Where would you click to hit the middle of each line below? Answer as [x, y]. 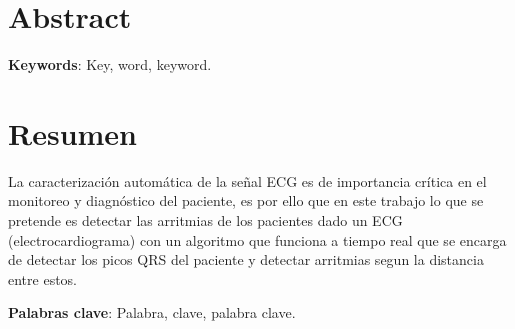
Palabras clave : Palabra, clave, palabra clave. [152, 312]
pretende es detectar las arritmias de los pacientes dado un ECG [205, 220]
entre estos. [43, 278]
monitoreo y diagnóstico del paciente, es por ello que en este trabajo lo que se [246, 200]
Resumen [72, 132]
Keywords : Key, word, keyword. [110, 64]
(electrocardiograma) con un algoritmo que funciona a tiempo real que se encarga [257, 239]
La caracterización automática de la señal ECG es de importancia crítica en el [247, 180]
